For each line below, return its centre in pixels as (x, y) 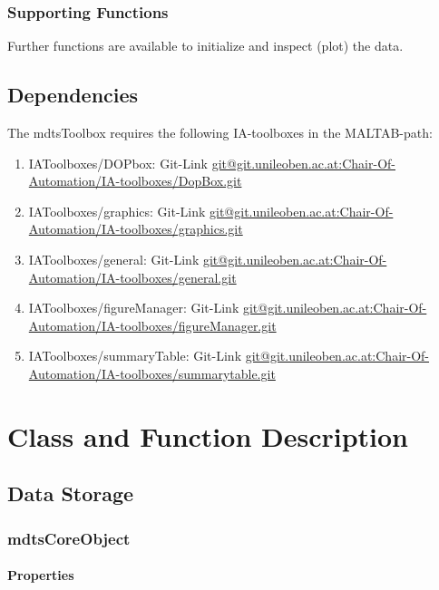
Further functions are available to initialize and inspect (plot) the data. (205, 46)
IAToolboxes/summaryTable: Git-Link (135, 356)
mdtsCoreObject (69, 538)
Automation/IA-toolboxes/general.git (132, 277)
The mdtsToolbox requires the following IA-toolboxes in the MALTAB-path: (220, 133)
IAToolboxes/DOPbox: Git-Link (118, 163)
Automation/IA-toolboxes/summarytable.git (152, 373)
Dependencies (73, 95)
